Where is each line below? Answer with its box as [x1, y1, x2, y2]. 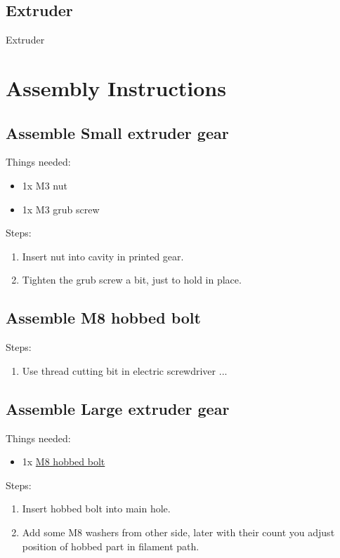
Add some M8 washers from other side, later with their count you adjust [22, 524, 335, 539]
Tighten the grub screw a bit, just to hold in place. [22, 272, 242, 287]
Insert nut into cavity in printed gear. [22, 248, 184, 263]
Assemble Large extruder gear [6, 397, 230, 419]
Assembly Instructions [6, 73, 226, 102]
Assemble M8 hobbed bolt [6, 307, 201, 328]
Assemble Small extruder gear [6, 121, 229, 143]
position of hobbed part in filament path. [22, 538, 200, 553]
